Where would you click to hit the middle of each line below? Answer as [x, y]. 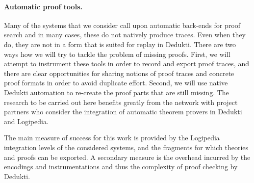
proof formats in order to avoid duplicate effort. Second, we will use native [116, 83]
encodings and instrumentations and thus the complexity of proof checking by [121, 167]
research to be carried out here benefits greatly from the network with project [121, 102]
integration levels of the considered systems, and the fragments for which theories [126, 147]
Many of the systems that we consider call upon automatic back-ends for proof [122, 25]
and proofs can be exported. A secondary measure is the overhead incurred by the [127, 157]
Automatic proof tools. [43, 6]
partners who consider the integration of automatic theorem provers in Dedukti [123, 112]
